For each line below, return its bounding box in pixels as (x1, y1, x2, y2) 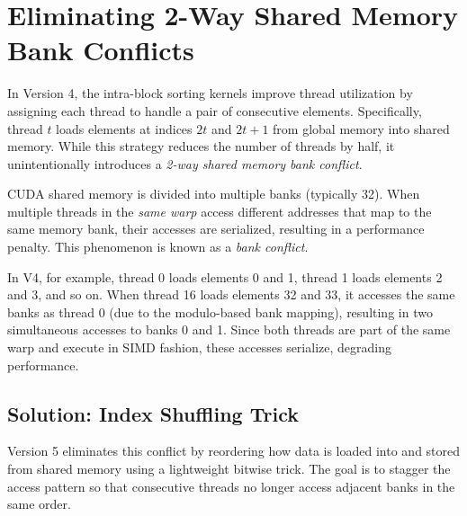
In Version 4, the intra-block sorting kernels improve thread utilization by (7, 84, 413, 102)
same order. (7, 494, 71, 513)
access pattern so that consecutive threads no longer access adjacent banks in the (7, 476, 455, 495)
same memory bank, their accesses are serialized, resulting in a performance (7, 219, 425, 238)
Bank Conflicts (7, 31, 194, 68)
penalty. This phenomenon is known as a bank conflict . (7, 237, 309, 256)
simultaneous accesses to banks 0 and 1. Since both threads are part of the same (7, 320, 451, 339)
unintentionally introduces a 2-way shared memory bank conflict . (7, 154, 363, 173)
